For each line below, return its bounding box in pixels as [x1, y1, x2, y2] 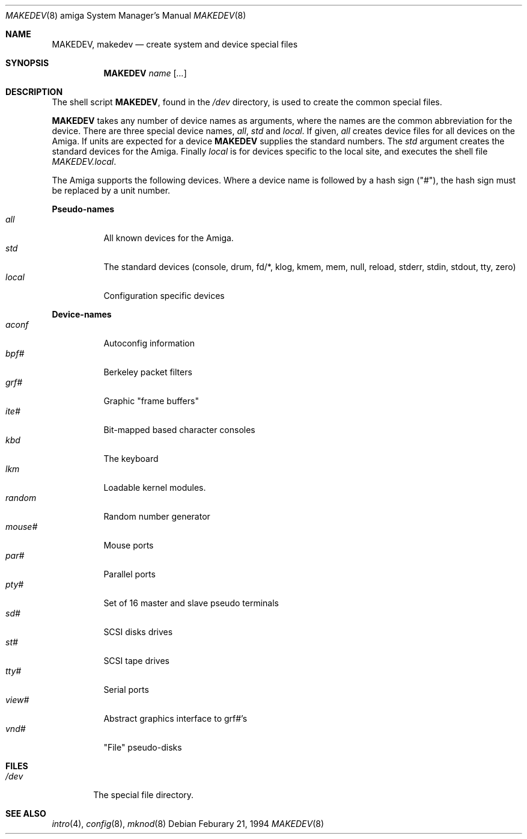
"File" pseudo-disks [103, 742, 182, 752]
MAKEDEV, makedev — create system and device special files [52, 39, 298, 49]
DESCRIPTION [5, 87, 63, 97]
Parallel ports [103, 569, 156, 579]
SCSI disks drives [103, 627, 173, 637]
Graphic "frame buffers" [103, 396, 199, 406]
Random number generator [103, 511, 210, 521]
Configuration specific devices [103, 290, 225, 301]
